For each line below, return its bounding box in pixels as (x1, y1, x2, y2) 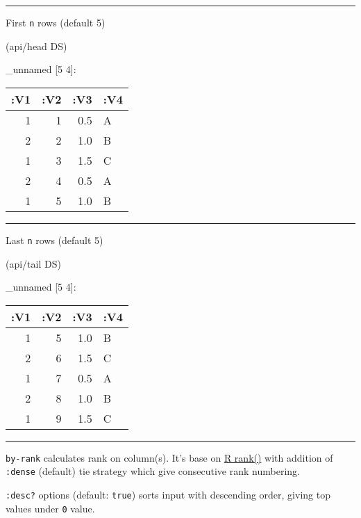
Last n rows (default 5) (6, 232, 103, 247)
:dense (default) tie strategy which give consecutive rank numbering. (6, 464, 300, 478)
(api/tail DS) (6, 256, 61, 270)
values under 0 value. (6, 501, 95, 515)
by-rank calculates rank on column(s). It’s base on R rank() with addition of (6, 450, 333, 464)
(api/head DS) (6, 38, 67, 53)
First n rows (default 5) (6, 15, 106, 29)
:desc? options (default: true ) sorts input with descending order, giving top (6, 487, 330, 501)
